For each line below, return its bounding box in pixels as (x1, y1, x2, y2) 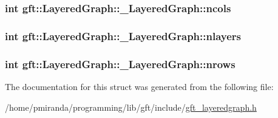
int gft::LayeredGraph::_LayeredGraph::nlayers (5, 28, 242, 43)
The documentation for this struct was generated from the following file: (5, 80, 274, 92)
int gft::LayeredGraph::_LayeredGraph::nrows (5, 56, 236, 71)
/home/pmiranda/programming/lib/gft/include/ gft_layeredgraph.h (5, 100, 257, 113)
